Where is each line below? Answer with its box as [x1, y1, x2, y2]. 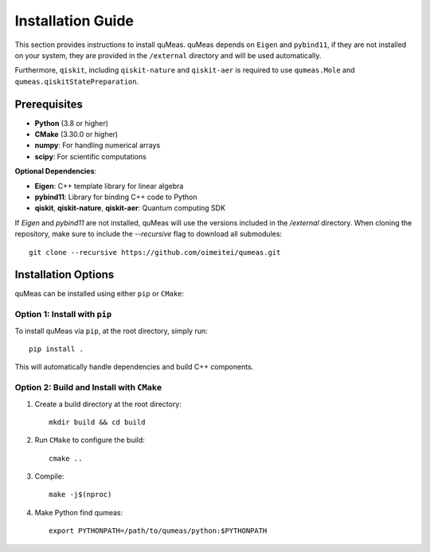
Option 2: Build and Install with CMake [14, 382, 162, 393]
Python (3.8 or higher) [34, 118, 109, 127]
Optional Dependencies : [14, 166, 97, 176]
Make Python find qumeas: [34, 507, 123, 517]
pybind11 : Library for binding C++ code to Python [34, 192, 197, 202]
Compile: [34, 472, 64, 481]
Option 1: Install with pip [14, 309, 112, 320]
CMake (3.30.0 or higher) [34, 130, 119, 139]
